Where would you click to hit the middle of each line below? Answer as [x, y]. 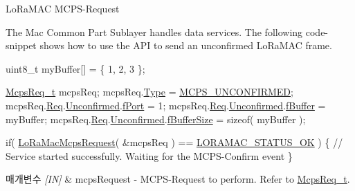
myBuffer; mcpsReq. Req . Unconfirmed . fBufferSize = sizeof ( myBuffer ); [156, 119]
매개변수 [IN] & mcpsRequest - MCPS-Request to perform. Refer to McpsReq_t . [178, 179]
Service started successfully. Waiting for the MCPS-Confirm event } [149, 155]
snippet [21, 45]
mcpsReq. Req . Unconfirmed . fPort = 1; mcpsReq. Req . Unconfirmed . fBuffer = [166, 105]
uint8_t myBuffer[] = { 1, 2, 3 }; [75, 68]
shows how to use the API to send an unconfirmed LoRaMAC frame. [186, 45]
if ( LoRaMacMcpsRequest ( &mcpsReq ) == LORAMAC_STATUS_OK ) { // [174, 142]
